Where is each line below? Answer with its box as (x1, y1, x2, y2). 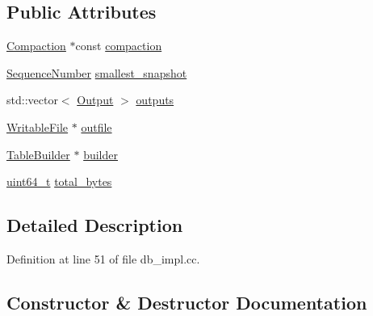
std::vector (6, 91, 58, 108)
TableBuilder (6, 145, 70, 162)
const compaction (75, 37, 162, 54)
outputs (136, 91, 174, 108)
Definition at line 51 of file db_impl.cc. (6, 250, 200, 267)
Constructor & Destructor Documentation (6, 289, 367, 314)
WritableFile (6, 118, 69, 135)
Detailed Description (6, 213, 183, 238)
